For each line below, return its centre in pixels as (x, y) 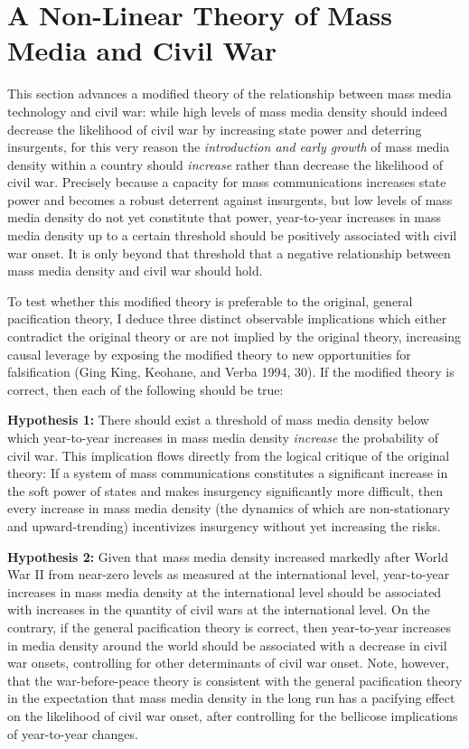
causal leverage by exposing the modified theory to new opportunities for (209, 354)
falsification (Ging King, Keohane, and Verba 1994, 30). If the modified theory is (231, 372)
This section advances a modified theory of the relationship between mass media (230, 94)
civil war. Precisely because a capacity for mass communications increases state (227, 182)
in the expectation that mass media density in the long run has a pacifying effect (231, 698)
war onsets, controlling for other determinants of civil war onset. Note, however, (229, 663)
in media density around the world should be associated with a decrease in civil (227, 645)
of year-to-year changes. (73, 733)
